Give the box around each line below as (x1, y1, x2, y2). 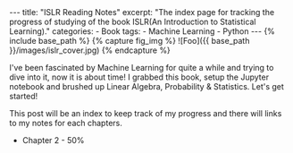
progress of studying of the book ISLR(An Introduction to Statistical (9, 16, 256, 27)
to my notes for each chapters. (9, 118, 122, 128)
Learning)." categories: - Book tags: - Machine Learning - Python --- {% (9, 26, 275, 37)
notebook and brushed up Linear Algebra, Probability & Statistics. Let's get (9, 81, 284, 91)
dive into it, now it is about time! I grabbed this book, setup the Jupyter (9, 72, 270, 82)
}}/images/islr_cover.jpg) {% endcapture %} (9, 45, 172, 55)
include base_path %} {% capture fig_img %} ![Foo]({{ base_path (9, 36, 250, 46)
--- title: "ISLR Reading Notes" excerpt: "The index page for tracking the (9, 7, 275, 17)
